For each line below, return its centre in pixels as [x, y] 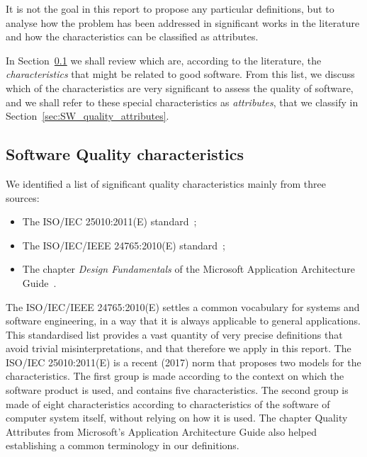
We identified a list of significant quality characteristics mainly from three [166, 183]
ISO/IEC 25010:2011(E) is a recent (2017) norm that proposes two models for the [183, 362]
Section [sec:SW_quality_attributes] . [87, 116]
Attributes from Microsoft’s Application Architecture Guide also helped [161, 431]
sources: [23, 197]
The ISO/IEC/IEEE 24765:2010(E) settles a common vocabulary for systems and [183, 306]
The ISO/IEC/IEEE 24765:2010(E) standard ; [124, 245]
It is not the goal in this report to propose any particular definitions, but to [170, 9]
